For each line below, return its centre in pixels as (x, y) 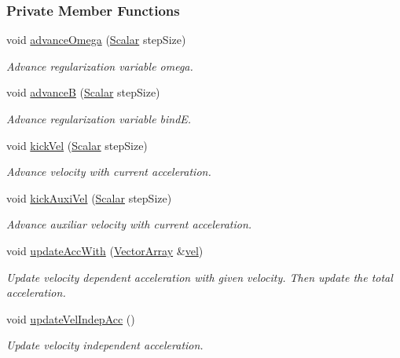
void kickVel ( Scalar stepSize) (77, 145)
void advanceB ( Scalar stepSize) (83, 92)
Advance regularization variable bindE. (99, 119)
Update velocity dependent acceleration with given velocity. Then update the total (200, 277)
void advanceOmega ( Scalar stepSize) (96, 40)
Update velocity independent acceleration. (105, 345)
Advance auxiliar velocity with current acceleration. (129, 224)
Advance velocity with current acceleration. (109, 172)
